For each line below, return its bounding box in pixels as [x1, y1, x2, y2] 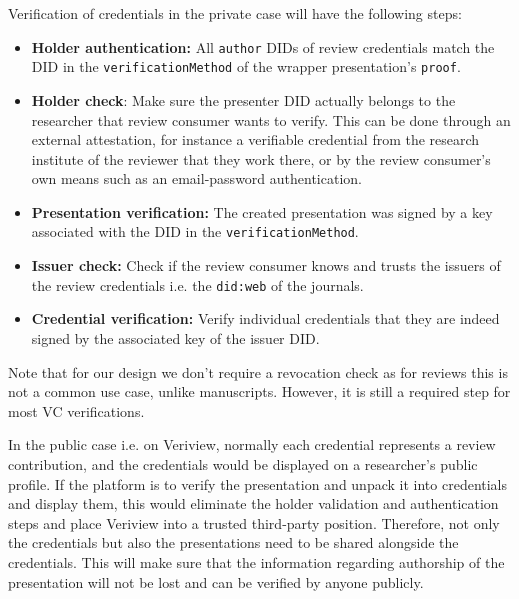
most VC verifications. [8, 400, 145, 421]
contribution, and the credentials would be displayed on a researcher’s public [8, 453, 478, 474]
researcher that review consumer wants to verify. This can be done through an [31, 109, 511, 130]
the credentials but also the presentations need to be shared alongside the [8, 532, 459, 553]
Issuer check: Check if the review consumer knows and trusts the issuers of [31, 255, 501, 276]
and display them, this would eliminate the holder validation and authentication [8, 493, 499, 514]
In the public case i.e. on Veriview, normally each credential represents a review [8, 434, 496, 455]
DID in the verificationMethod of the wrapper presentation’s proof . [31, 56, 461, 77]
